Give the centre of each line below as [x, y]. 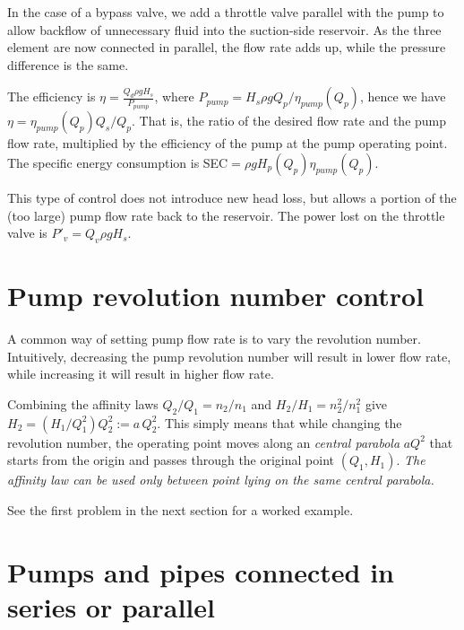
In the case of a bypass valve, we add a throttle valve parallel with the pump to [226, 12]
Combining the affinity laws [83, 403]
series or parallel [111, 606]
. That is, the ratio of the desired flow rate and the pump [289, 121]
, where [174, 96]
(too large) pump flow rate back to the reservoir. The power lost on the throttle [226, 215]
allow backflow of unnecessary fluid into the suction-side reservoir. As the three [224, 29]
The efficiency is [52, 96]
